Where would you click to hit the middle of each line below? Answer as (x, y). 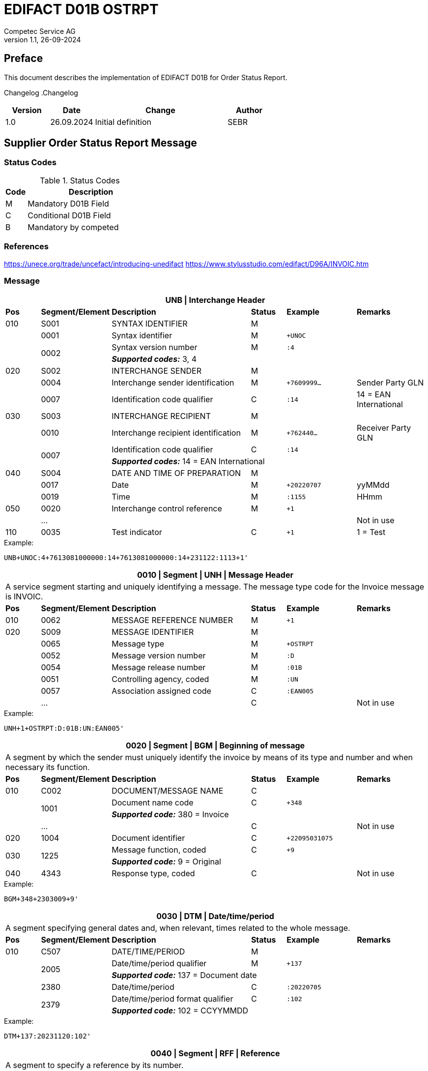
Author (249, 110)
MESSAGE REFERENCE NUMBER (172, 620)
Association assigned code (161, 691)
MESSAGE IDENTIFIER (153, 632)
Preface (24, 59)
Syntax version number (155, 347)
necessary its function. (48, 767)
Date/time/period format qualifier (172, 999)
